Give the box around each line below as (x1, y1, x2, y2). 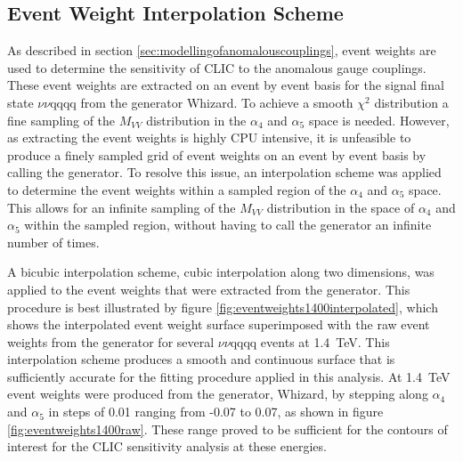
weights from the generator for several (7, 332, 215, 351)
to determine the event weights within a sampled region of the (7, 180, 346, 198)
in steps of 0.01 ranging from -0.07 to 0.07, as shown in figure (48, 402, 384, 421)
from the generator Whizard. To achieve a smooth (80, 93, 353, 111)
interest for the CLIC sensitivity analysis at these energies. (7, 437, 327, 456)
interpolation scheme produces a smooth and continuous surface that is (7, 350, 395, 368)
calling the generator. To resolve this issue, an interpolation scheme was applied (7, 163, 442, 182)
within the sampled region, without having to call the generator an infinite (24, 215, 432, 234)
